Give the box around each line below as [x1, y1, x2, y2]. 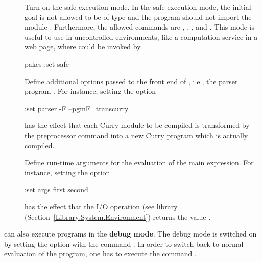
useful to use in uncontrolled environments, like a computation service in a [25, 31, 258, 42]
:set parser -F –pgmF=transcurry [25, 102, 129, 113]
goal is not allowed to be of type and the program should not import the [25, 11, 252, 22]
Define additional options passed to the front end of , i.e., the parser [25, 75, 238, 86]
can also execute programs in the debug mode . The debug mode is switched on [4, 228, 257, 239]
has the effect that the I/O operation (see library [25, 201, 178, 212]
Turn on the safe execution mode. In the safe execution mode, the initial [25, 2, 251, 12]
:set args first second [25, 184, 88, 195]
